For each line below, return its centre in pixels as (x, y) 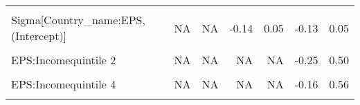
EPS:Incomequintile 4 (64, 84)
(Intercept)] (39, 36)
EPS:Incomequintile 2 (64, 60)
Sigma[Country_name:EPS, (78, 20)
